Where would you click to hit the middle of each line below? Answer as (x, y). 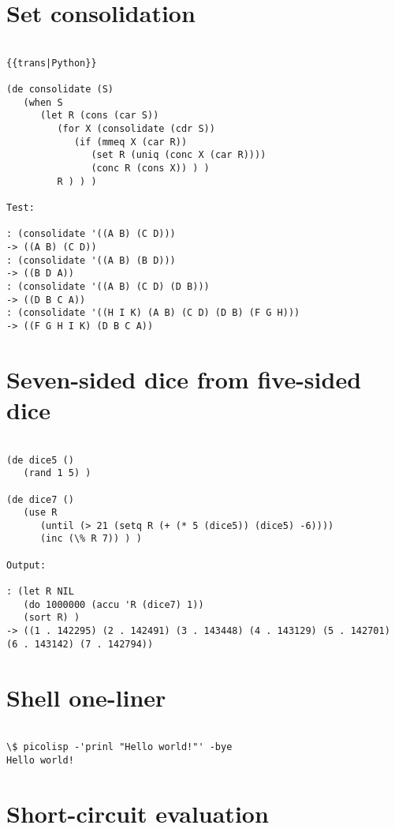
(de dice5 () (40, 460)
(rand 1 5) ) (57, 473)
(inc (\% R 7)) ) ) (91, 539)
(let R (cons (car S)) (99, 116)
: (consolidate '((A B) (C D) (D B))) (108, 286)
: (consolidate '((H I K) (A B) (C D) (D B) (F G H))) (153, 313)
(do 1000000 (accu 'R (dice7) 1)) (114, 604)
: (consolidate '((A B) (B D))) (91, 260)
